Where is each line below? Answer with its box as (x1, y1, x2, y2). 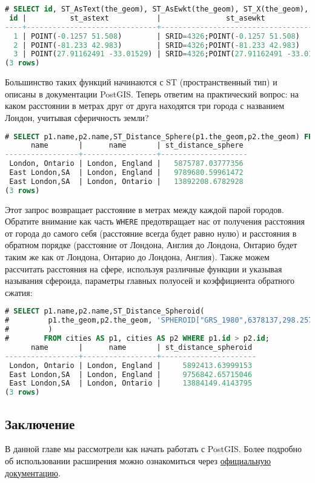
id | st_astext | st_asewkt (9, 13, 265, 22)
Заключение (5, 414, 75, 433)
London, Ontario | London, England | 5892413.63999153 (9, 361, 253, 370)
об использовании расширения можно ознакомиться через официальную (5, 454, 271, 467)
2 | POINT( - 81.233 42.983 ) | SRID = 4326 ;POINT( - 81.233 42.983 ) (13, 41, 300, 50)
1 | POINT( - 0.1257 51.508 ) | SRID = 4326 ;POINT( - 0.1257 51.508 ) (13, 31, 300, 41)
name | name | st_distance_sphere (30, 141, 244, 150)
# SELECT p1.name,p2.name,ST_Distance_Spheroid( (5, 307, 205, 316)
